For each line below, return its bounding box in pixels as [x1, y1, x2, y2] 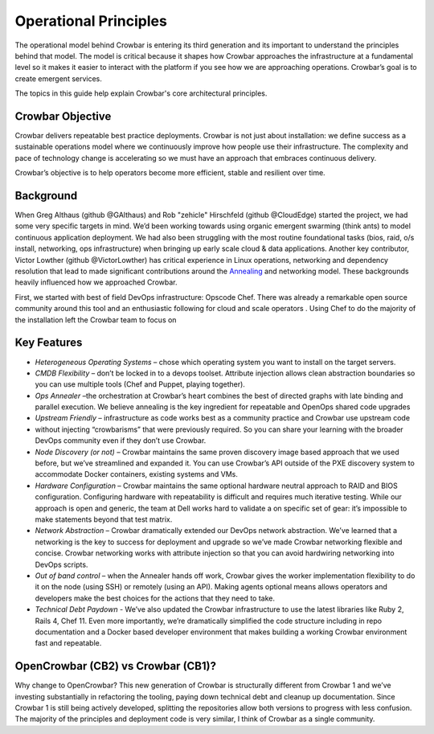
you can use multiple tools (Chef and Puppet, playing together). [35, 379, 245, 389]
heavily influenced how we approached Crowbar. [14, 277, 178, 287]
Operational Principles [14, 12, 168, 30]
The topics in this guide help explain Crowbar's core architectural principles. [14, 88, 268, 98]
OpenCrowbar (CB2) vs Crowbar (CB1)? [14, 659, 217, 673]
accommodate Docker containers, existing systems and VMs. [35, 470, 239, 479]
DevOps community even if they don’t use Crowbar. [35, 436, 207, 445]
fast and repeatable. [35, 638, 102, 648]
